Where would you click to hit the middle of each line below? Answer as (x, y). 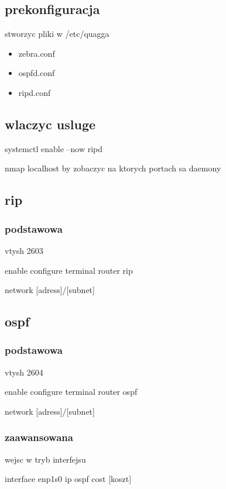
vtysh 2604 (24, 372)
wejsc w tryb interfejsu (45, 459)
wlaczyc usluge (50, 124)
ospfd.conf (37, 73)
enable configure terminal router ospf (71, 392)
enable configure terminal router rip (69, 270)
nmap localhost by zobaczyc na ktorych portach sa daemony (113, 168)
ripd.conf (35, 92)
